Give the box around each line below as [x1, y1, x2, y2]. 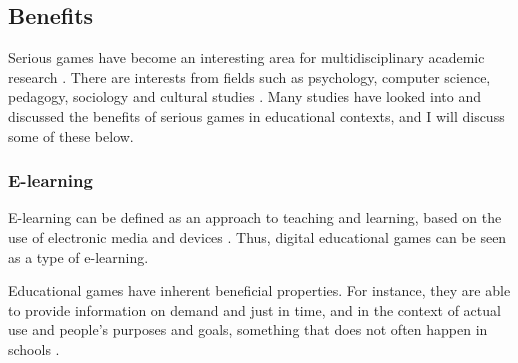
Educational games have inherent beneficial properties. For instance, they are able [8, 280, 511, 301]
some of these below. [8, 125, 134, 146]
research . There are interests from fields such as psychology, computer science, [8, 66, 491, 87]
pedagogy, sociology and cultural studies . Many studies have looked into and [8, 86, 481, 107]
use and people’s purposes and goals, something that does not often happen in [8, 319, 488, 340]
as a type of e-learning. [8, 246, 149, 267]
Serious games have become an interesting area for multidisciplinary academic [8, 47, 485, 68]
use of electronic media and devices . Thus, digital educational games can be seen [8, 226, 507, 247]
